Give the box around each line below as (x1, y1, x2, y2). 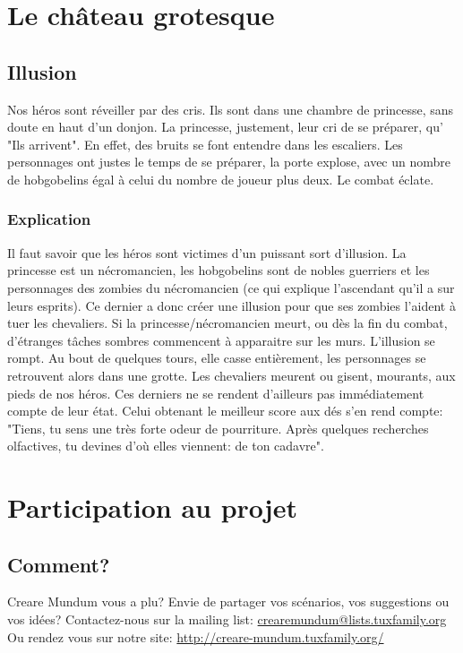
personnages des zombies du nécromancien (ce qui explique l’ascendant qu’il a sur (7, 278, 455, 296)
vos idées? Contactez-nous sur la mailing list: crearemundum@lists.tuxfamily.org (7, 610, 447, 629)
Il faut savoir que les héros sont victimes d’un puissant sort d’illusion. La (7, 243, 407, 262)
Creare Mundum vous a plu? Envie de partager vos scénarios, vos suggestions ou (7, 592, 450, 611)
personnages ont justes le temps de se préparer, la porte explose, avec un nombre (7, 152, 450, 171)
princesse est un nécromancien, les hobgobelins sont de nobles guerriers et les (7, 261, 430, 279)
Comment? (7, 550, 110, 578)
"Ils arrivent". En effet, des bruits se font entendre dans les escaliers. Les (7, 134, 403, 153)
